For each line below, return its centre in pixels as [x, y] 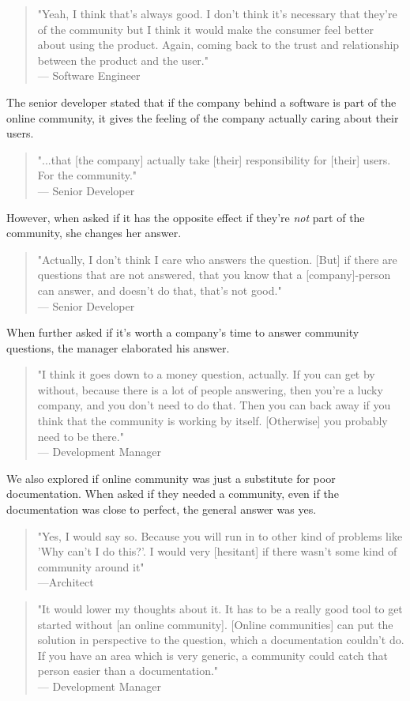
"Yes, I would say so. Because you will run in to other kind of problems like [220, 535]
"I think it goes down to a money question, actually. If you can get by [206, 374]
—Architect [66, 582]
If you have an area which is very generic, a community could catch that [213, 655]
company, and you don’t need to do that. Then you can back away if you [214, 405]
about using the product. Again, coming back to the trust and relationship [218, 45]
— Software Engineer [89, 75]
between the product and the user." [123, 60]
